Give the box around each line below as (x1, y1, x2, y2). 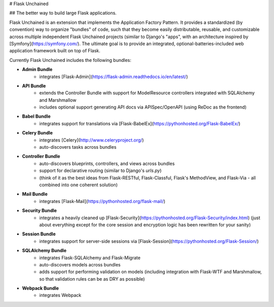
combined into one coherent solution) (39, 182, 118, 188)
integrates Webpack (39, 292, 81, 298)
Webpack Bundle (22, 285, 59, 291)
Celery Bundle (22, 130, 53, 136)
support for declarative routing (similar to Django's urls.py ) (39, 167, 162, 174)
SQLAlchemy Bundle (22, 248, 67, 254)
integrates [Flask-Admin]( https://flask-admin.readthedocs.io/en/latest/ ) (39, 74, 188, 80)
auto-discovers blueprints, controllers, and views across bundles (39, 160, 175, 166)
